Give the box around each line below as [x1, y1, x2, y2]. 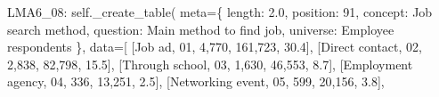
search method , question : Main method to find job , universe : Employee [7, 20, 394, 38]
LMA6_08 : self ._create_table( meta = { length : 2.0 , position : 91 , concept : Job [7, 3, 433, 20]
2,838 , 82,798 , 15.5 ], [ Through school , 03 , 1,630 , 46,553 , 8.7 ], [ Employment [7, 54, 413, 73]
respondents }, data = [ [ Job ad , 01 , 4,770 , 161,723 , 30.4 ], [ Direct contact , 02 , [7, 37, 423, 56]
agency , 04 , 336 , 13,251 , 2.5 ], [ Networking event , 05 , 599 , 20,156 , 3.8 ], [7, 72, 385, 91]
